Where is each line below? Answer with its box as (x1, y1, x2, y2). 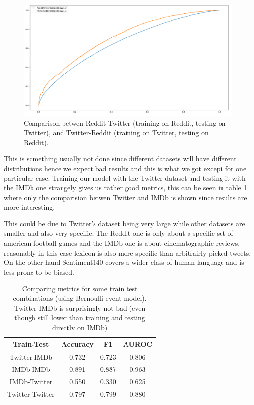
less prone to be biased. (4, 266, 74, 277)
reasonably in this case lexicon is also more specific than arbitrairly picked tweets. (4, 247, 251, 258)
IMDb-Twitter (9, 376, 53, 386)
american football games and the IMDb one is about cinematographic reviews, (4, 238, 240, 248)
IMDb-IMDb (12, 364, 50, 374)
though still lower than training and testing (14, 312, 145, 323)
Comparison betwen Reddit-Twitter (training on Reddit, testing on (24, 117, 226, 128)
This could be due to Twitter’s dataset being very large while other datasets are (4, 218, 245, 228)
